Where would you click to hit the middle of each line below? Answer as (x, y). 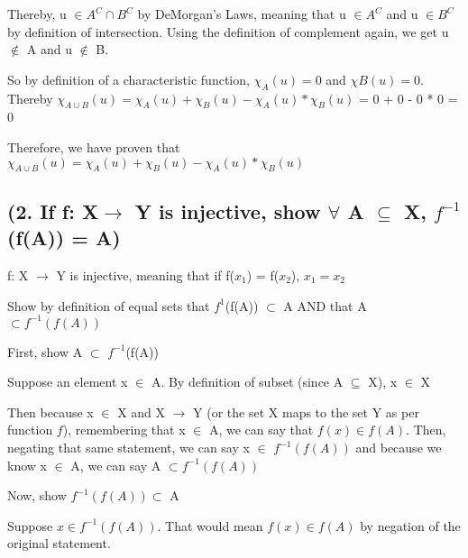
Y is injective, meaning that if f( (146, 274)
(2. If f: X (53, 210)
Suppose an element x (68, 382)
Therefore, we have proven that (94, 146)
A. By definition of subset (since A (247, 382)
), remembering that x (124, 430)
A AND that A (325, 305)
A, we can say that (261, 430)
